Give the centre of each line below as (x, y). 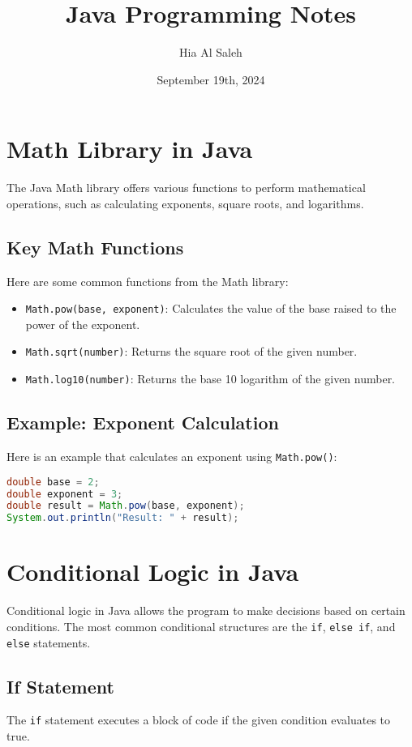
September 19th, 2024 (211, 79)
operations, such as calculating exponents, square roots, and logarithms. (185, 203)
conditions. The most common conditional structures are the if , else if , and (201, 626)
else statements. (49, 642)
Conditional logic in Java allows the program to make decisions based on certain (206, 610)
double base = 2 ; (53, 482)
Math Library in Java (130, 149)
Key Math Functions (95, 247)
